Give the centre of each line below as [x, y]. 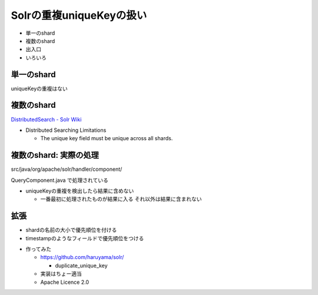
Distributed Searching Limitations [66, 130]
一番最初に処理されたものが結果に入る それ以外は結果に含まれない [121, 199]
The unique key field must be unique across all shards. [107, 138]
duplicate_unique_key [82, 266]
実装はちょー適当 [61, 274]
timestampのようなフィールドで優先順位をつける [85, 238]
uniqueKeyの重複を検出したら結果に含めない [80, 191]
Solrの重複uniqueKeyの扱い [79, 15]
